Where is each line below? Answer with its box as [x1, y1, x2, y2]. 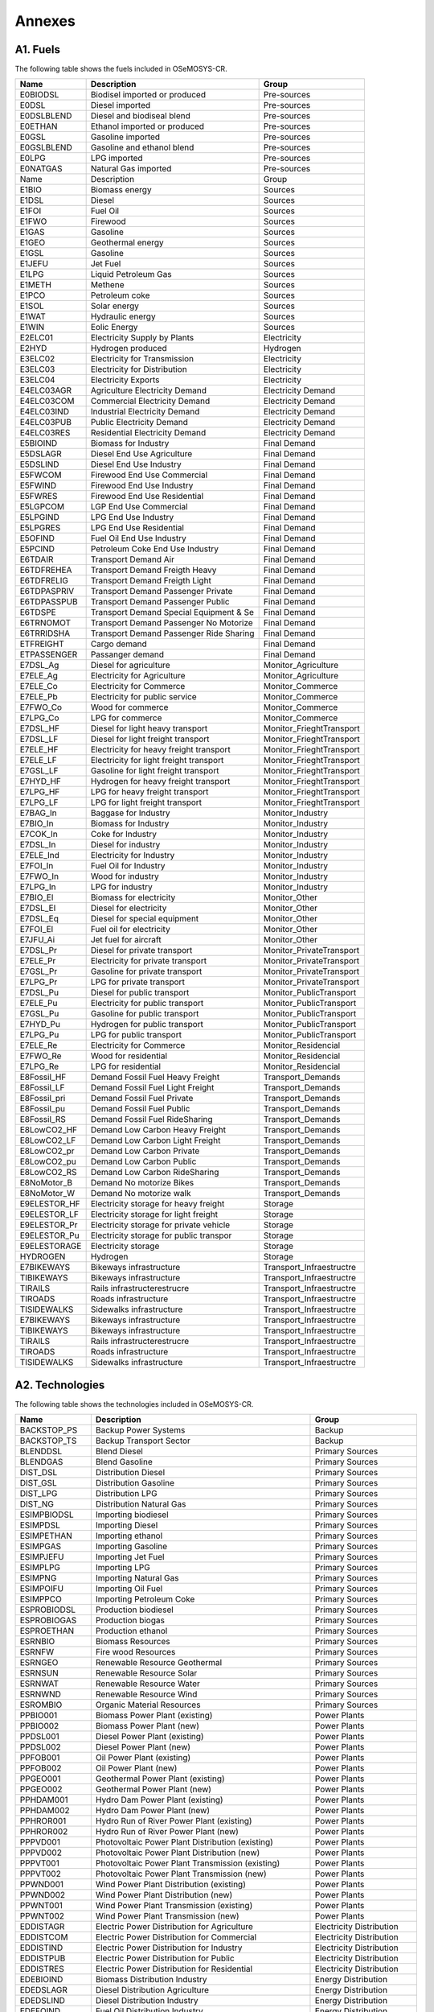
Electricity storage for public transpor [90, 1230, 232, 1241]
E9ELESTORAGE [19, 1240, 82, 1251]
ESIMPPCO [19, 1594, 62, 1605]
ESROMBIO [19, 1699, 63, 1710]
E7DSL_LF [19, 733, 59, 744]
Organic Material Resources [95, 1699, 201, 1710]
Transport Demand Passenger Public [90, 596, 230, 608]
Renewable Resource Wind [95, 1688, 198, 1700]
